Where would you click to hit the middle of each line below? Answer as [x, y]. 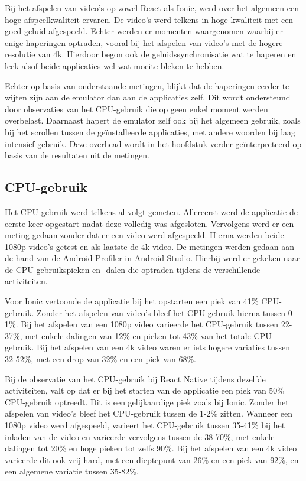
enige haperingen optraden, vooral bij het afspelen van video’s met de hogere [144, 42]
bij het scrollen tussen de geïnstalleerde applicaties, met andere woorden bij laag [150, 131]
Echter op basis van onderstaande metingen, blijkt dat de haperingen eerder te [147, 85]
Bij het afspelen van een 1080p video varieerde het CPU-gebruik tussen [150, 324]
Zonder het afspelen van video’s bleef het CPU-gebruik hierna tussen [161, 312]
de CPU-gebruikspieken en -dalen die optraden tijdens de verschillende [133, 269]
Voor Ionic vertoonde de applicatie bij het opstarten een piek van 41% [132, 301]
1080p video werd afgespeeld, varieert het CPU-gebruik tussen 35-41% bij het [145, 425]
